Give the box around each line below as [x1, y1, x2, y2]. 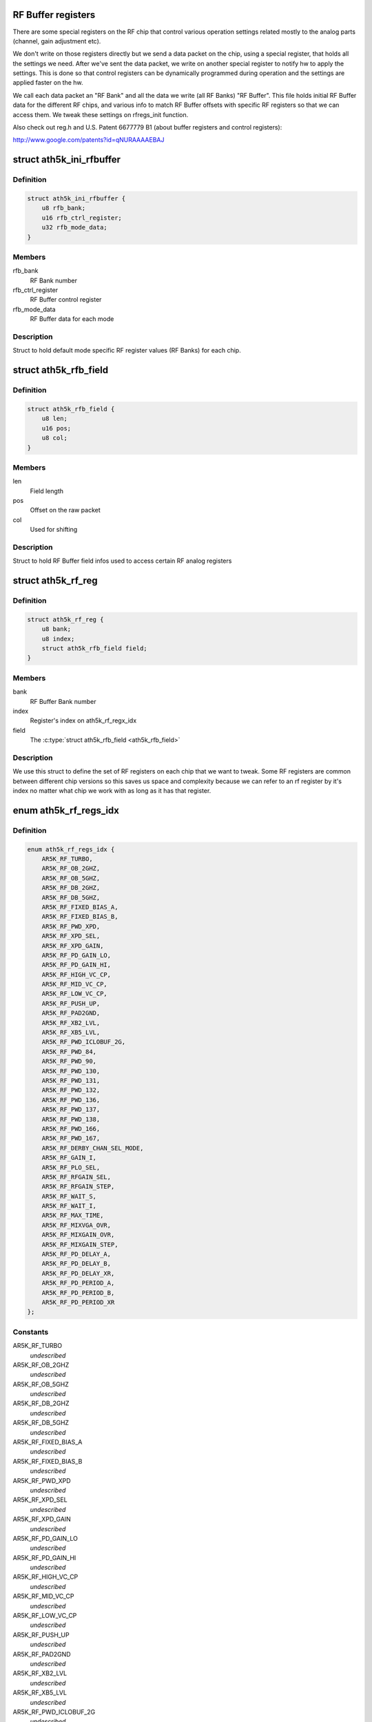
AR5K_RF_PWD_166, [41, 1125, 101, 1132]
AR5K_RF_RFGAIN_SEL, [41, 1173, 112, 1181]
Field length [30, 486, 63, 495]
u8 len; [41, 415, 68, 423]
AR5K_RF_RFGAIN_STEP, [41, 1183, 115, 1191]
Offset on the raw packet [30, 506, 101, 515]
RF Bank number [30, 276, 77, 284]
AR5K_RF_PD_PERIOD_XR [41, 1298, 115, 1306]
